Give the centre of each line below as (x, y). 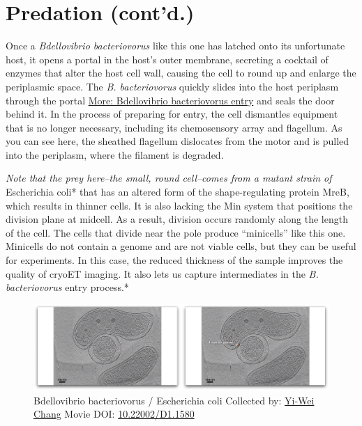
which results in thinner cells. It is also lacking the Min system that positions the (179, 205)
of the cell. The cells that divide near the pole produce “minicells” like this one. (176, 232)
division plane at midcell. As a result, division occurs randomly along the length (177, 219)
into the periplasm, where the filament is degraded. (115, 154)
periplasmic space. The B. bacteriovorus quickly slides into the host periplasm (172, 86)
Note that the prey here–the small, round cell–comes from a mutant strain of (169, 178)
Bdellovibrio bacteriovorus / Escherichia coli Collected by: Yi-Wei (174, 400)
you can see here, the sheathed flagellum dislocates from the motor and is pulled (178, 141)
